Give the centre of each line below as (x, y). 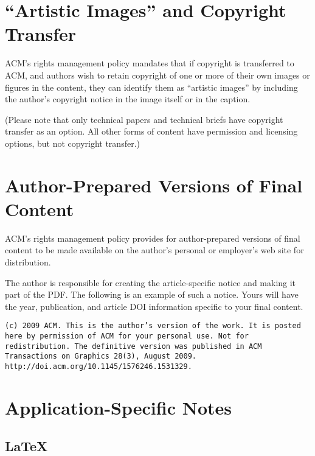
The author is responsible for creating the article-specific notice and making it (151, 282)
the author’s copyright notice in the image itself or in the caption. (128, 99)
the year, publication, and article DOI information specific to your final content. (154, 306)
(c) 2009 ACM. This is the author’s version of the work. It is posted (153, 326)
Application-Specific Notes (118, 407)
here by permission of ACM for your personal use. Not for (127, 336)
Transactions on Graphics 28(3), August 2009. (101, 356)
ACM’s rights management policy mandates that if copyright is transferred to (150, 63)
